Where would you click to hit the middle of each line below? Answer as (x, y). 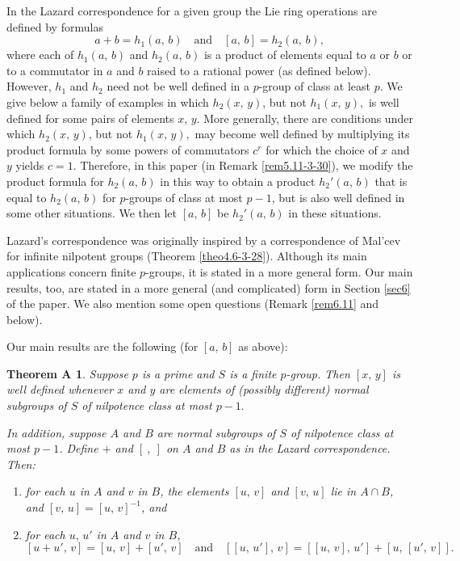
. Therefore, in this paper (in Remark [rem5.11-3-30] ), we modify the (243, 165)
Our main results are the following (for (102, 346)
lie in (343, 491)
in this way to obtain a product (238, 181)
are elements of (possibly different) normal (264, 389)
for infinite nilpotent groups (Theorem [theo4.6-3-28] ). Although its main (187, 256)
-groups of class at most (184, 197)
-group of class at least (314, 86)
